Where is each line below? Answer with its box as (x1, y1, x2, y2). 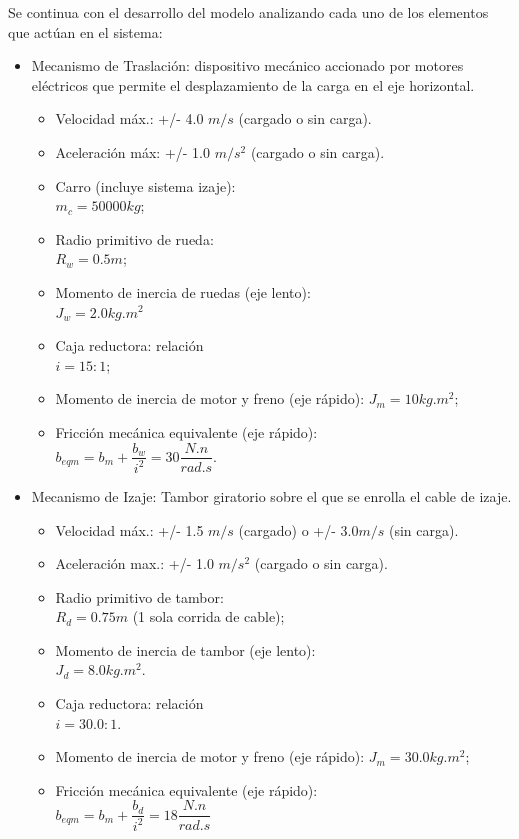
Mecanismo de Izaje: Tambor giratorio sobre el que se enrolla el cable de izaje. (31, 485, 512, 506)
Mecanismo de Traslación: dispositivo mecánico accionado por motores (31, 55, 464, 76)
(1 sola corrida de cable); (132, 606, 285, 627)
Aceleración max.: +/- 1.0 (55, 553, 214, 574)
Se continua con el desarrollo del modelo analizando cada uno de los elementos (8, 2, 489, 22)
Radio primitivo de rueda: (55, 228, 214, 249)
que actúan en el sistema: (8, 21, 163, 42)
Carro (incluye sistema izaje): (55, 175, 236, 196)
